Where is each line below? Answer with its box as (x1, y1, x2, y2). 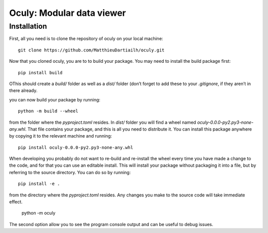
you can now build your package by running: (9, 96, 101, 102)
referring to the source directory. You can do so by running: (9, 169, 131, 175)
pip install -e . (18, 181, 60, 186)
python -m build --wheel (18, 108, 78, 114)
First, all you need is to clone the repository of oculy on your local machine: (9, 36, 163, 42)
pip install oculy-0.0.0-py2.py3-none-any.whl (18, 144, 134, 150)
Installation (9, 22, 47, 31)
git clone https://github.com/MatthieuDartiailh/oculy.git (18, 47, 165, 53)
